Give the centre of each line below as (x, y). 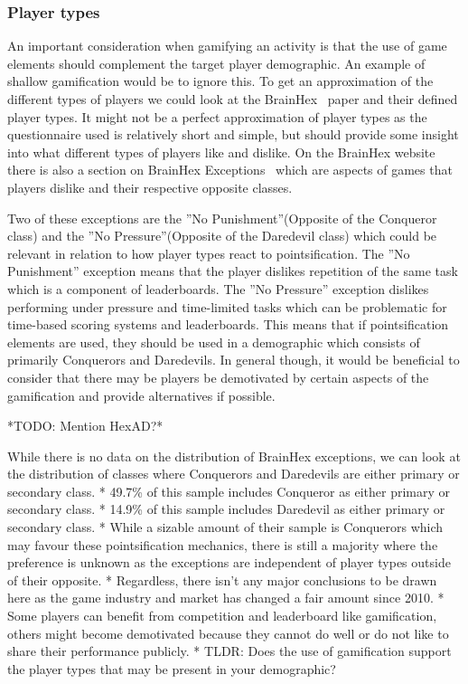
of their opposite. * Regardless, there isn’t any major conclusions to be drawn (222, 579)
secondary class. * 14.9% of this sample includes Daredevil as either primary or (226, 509)
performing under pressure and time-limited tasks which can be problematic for (227, 306)
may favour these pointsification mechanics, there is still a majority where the (223, 544)
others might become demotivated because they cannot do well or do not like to (228, 633)
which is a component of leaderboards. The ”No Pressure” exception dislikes (218, 288)
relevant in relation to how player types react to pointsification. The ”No (209, 253)
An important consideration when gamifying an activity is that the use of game (227, 46)
